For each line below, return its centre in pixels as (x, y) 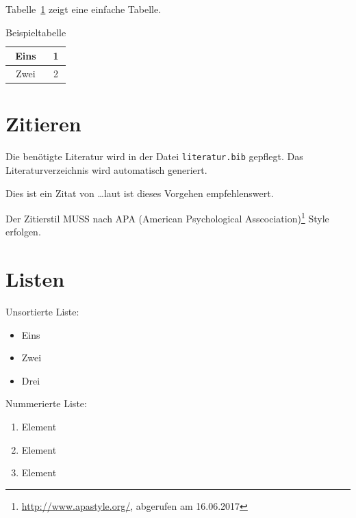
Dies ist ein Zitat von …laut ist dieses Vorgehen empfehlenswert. (140, 193)
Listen (35, 279)
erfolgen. (23, 232)
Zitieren (43, 124)
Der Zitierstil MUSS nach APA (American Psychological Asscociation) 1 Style (167, 217)
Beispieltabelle (36, 32)
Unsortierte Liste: (42, 312)
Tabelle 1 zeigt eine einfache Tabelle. (84, 9)
